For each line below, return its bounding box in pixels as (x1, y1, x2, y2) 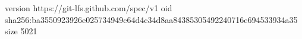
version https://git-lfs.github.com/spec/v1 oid (5, 2, 172, 14)
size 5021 (5, 25, 37, 37)
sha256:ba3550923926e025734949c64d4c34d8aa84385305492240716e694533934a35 (5, 13, 298, 25)
